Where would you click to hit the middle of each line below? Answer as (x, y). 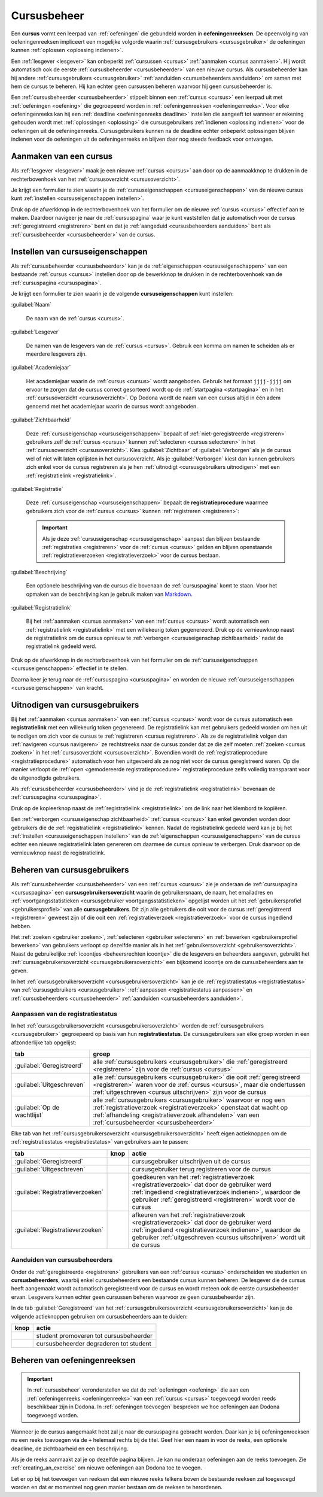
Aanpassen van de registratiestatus (64, 1014)
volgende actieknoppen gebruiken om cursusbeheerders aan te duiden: (99, 1316)
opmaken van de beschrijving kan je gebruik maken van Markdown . (109, 594)
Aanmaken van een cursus (62, 157)
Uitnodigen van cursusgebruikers (75, 704)
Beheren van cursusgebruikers (70, 870)
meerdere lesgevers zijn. (57, 354)
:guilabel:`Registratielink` (41, 607)
